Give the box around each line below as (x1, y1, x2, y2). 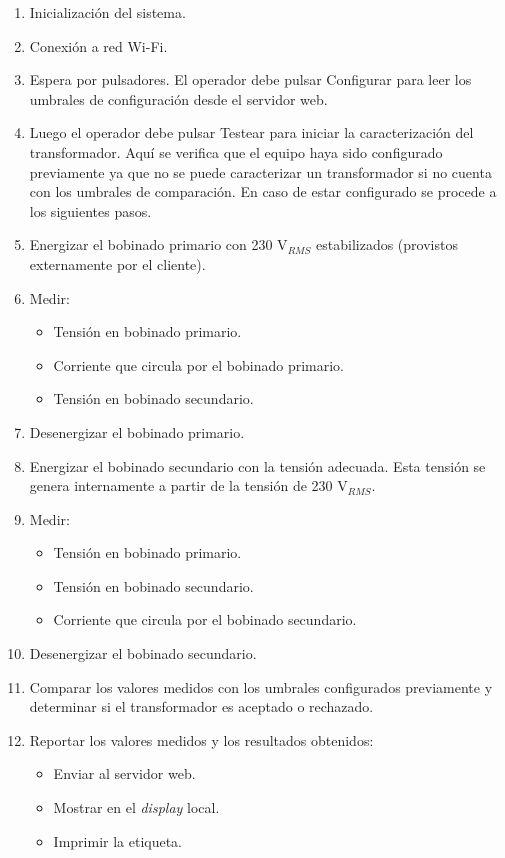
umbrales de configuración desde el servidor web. (29, 88, 328, 109)
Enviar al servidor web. (53, 763, 196, 784)
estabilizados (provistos (316, 234, 458, 255)
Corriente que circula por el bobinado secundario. (53, 609, 357, 630)
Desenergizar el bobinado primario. (29, 421, 245, 442)
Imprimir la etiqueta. (53, 830, 183, 851)
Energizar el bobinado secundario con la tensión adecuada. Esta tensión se (29, 455, 486, 476)
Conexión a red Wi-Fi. (29, 35, 168, 56)
